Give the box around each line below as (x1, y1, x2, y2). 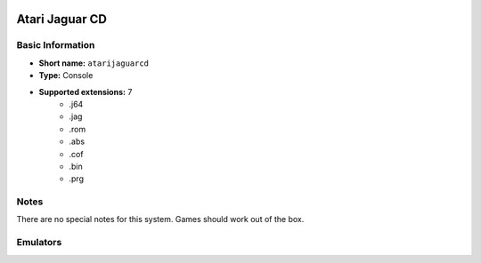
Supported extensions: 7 (38, 86, 133, 97)
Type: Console (38, 70, 94, 81)
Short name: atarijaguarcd (38, 58, 150, 68)
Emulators (16, 236, 62, 249)
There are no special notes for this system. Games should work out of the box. (16, 214, 305, 225)
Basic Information (16, 39, 95, 52)
